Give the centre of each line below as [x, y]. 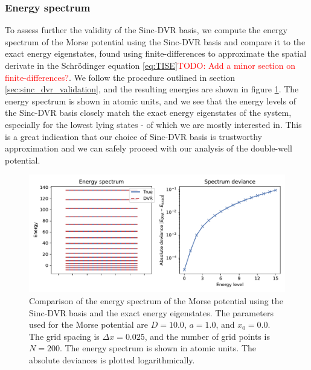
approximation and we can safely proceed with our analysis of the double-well [149, 148]
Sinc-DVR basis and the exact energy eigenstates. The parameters [151, 312]
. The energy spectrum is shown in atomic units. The [158, 348]
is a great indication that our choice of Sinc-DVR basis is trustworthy [133, 136]
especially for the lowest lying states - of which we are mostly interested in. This [153, 124]
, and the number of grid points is [207, 336]
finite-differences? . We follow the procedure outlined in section [120, 77]
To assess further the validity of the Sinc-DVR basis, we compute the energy [146, 30]
